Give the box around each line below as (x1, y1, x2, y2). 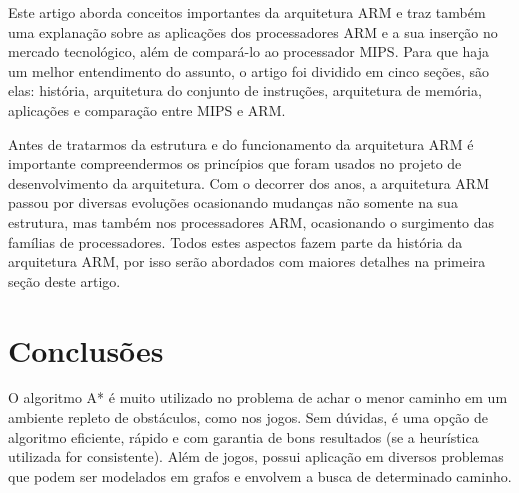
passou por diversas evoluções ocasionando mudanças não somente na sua (8, 192, 458, 213)
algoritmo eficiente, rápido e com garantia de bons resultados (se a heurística (8, 426, 479, 447)
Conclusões (8, 329, 164, 370)
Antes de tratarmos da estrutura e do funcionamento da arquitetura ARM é (8, 133, 474, 154)
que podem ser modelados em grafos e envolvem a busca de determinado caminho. (8, 465, 512, 486)
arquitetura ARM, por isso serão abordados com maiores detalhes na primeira (8, 251, 486, 272)
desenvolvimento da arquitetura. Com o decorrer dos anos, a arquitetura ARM (8, 172, 489, 193)
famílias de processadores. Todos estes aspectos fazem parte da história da (8, 231, 463, 252)
